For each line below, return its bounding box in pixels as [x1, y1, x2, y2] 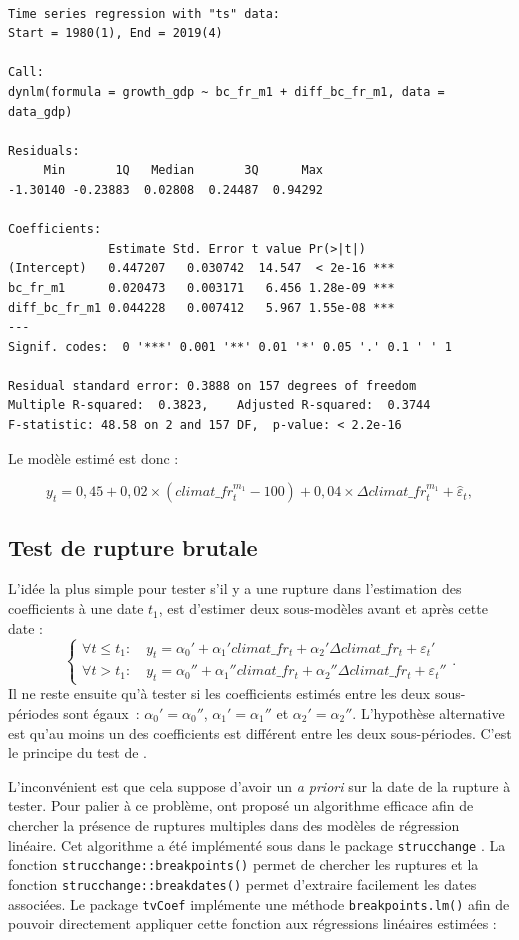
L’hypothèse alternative [360, 702, 505, 723]
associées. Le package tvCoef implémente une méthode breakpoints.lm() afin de [8, 893, 510, 914]
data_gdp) [8, 104, 73, 119]
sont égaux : [63, 702, 140, 723]
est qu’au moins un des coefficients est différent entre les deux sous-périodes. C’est [8, 722, 512, 743]
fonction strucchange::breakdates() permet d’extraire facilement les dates [8, 873, 477, 894]
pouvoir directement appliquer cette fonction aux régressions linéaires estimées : [8, 913, 497, 934]
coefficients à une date [8, 598, 144, 619]
